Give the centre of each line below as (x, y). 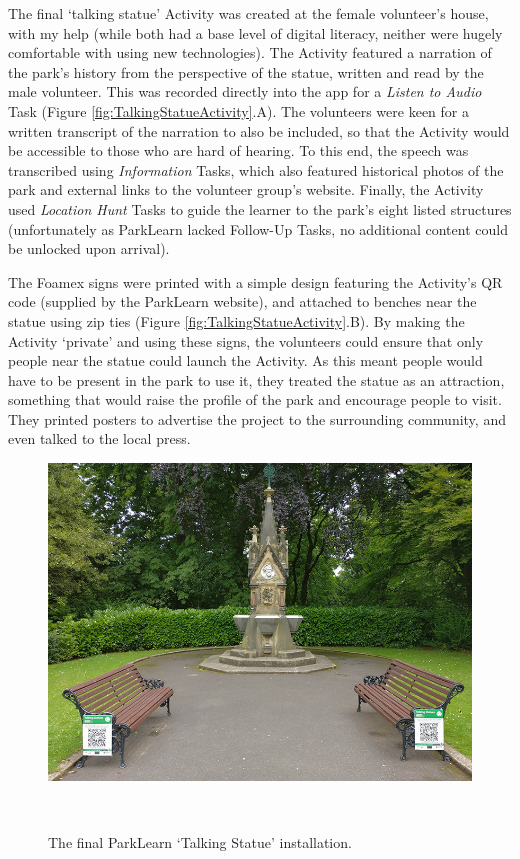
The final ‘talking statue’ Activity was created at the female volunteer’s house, (248, 13)
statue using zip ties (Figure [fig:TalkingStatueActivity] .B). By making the (236, 320)
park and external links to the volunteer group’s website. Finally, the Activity (246, 189)
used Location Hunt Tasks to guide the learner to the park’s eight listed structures (260, 208)
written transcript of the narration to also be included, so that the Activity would (259, 130)
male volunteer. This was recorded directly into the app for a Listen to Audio (245, 91)
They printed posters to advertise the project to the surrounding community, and (257, 418)
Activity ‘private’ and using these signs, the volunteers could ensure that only (246, 340)
